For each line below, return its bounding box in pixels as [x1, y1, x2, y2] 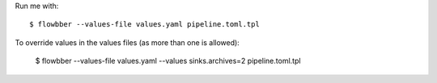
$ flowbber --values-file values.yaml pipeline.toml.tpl [29, 20, 261, 29]
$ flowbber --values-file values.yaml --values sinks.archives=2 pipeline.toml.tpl [35, 56, 301, 66]
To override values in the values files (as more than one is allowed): [15, 37, 240, 48]
